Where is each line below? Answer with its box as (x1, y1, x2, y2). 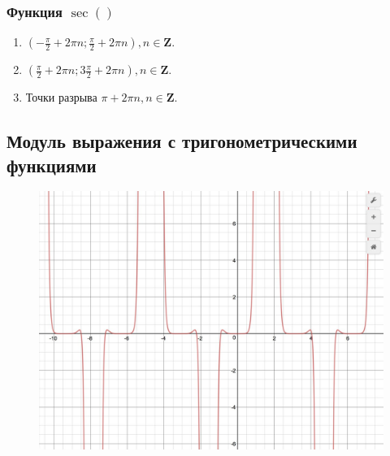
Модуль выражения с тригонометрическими (6, 128, 357, 154)
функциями (6, 152, 97, 177)
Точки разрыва (25, 89, 97, 106)
